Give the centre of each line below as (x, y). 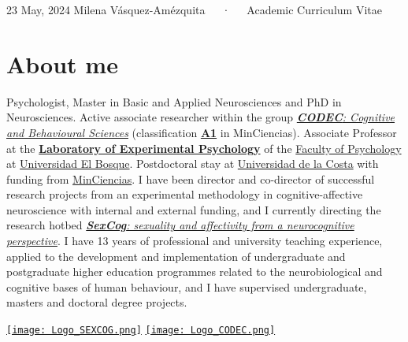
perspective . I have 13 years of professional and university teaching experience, (195, 241)
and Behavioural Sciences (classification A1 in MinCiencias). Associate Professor (202, 132)
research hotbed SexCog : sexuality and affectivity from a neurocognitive (180, 225)
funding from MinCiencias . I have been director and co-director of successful (191, 178)
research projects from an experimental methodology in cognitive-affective (185, 194)
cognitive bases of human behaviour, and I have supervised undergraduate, (187, 286)
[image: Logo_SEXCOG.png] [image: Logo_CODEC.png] (141, 331)
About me (62, 63)
